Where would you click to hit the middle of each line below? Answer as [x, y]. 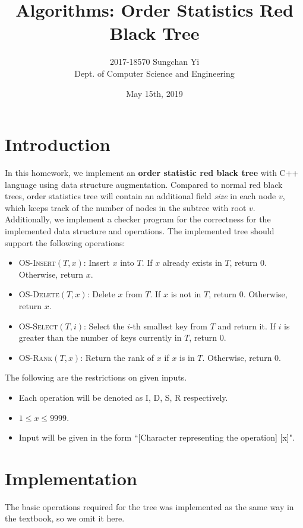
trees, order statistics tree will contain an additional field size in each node [141, 196]
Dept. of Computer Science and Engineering [154, 73]
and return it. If [247, 326]
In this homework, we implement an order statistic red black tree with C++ [152, 173]
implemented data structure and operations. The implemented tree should [140, 231]
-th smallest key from [168, 326]
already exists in [192, 263]
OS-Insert [37, 263]
